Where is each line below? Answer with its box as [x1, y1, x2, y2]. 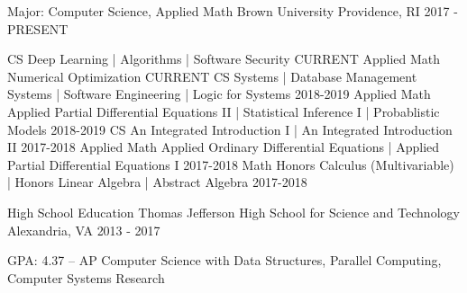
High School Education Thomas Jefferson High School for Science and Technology [7, 202, 460, 221]
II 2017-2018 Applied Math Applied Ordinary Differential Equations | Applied [7, 138, 440, 156]
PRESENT [7, 19, 69, 38]
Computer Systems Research [7, 268, 165, 287]
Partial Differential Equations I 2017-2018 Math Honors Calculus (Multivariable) [7, 155, 454, 173]
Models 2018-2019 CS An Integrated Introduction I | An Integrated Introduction [7, 120, 453, 138]
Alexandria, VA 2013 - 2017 [7, 220, 160, 239]
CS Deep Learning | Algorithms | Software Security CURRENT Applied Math [7, 49, 441, 68]
